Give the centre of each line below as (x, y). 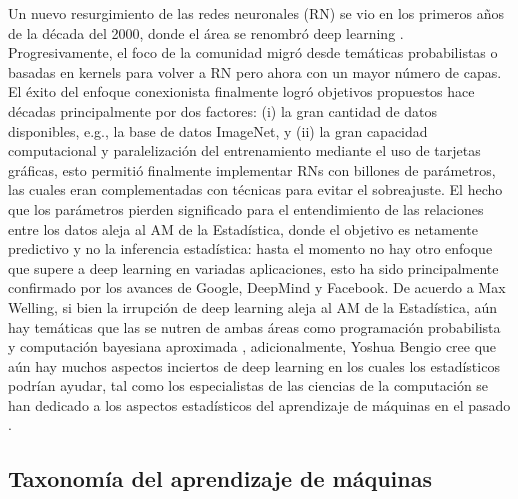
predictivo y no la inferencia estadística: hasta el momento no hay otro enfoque (250, 248)
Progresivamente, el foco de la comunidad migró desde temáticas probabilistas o (253, 52)
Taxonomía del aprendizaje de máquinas (220, 478)
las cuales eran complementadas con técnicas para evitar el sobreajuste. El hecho (255, 189)
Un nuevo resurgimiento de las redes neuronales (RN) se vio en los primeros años (256, 13)
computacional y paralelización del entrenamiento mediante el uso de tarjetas (244, 150)
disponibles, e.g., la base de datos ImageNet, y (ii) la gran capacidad (218, 130)
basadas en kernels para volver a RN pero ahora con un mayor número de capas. (255, 71)
